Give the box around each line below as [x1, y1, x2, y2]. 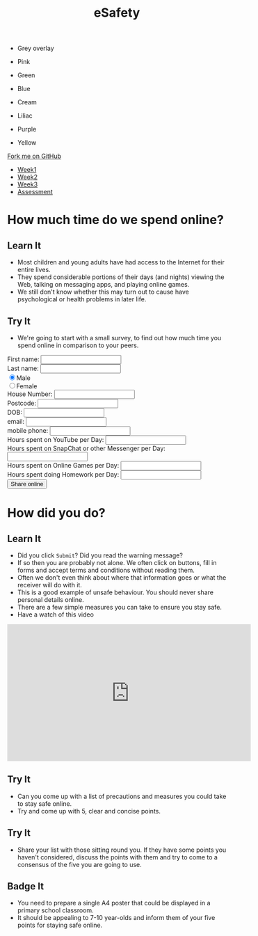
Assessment [17, 188, 54, 196]
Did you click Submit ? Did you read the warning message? [17, 551, 183, 560]
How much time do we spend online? [7, 212, 224, 228]
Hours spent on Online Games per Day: [7, 461, 120, 469]
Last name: [7, 364, 40, 372]
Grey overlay [17, 44, 54, 53]
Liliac [17, 111, 33, 120]
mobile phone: [7, 427, 49, 434]
